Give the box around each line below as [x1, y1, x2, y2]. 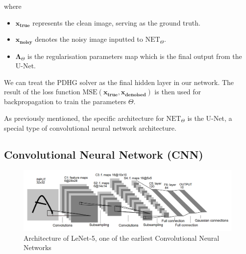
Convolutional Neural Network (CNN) [4, 146, 203, 162]
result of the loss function [4, 86, 80, 97]
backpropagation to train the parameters [4, 96, 126, 107]
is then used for [154, 86, 201, 97]
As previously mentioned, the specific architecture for [4, 113, 164, 123]
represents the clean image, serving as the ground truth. [32, 17, 200, 28]
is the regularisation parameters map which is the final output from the [27, 51, 242, 61]
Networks [24, 242, 51, 253]
